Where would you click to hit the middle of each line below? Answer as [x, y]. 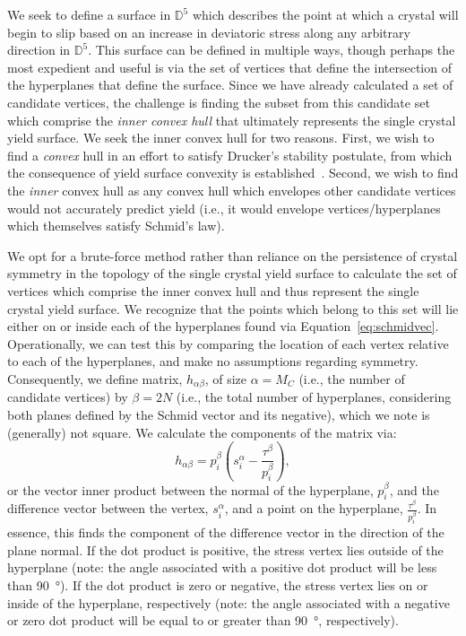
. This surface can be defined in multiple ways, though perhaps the [272, 50]
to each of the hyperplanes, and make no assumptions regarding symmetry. [213, 361]
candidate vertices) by [68, 397]
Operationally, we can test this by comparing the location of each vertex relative [228, 343]
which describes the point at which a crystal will [325, 14]
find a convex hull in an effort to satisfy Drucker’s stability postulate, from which [230, 155]
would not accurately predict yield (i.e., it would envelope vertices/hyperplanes [224, 208]
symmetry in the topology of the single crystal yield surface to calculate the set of [232, 273]
